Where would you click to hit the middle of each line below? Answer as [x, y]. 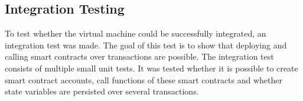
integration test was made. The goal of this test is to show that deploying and [146, 45]
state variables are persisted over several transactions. [102, 91]
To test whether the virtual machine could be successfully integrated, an [136, 33]
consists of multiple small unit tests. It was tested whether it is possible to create [151, 68]
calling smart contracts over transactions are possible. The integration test [139, 56]
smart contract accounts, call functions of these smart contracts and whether [144, 79]
